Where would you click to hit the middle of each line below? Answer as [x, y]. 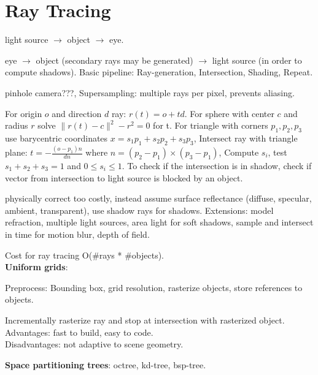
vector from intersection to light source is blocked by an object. [124, 177]
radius [17, 125]
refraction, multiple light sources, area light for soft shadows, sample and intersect [159, 222]
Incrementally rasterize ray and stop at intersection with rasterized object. [145, 320]
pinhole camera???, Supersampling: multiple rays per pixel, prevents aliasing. [150, 92]
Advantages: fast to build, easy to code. [79, 332]
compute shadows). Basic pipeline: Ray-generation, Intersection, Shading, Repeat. [159, 72]
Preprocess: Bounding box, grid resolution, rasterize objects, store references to [154, 287]
